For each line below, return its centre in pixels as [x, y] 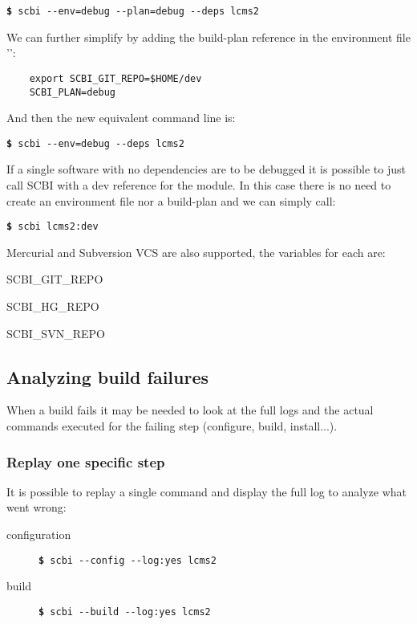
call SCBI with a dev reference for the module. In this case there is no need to [199, 185]
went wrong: [36, 507]
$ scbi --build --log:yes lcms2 [125, 612]
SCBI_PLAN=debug [73, 92]
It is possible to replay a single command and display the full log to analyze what [206, 491]
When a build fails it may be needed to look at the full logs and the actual [190, 410]
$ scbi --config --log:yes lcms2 [128, 560]
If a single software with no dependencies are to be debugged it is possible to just [206, 169]
